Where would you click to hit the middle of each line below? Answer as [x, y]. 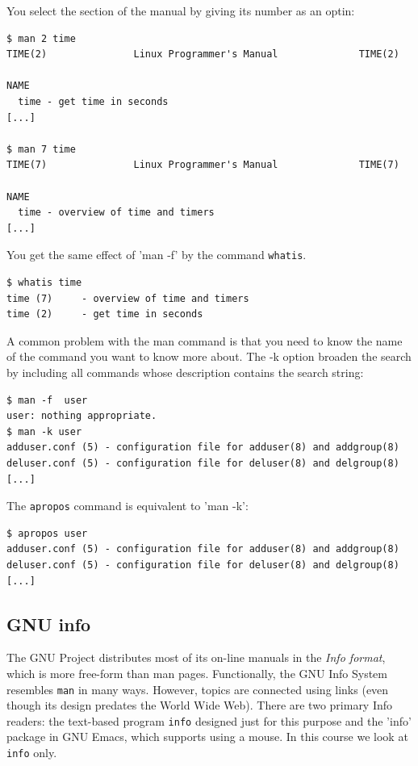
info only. [32, 753]
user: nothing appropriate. [82, 416]
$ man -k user [44, 431]
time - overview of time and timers [116, 213]
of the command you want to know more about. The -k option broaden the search [209, 356]
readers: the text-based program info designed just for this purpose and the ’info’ [209, 720]
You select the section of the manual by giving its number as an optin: [181, 10]
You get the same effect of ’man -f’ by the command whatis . [157, 255]
